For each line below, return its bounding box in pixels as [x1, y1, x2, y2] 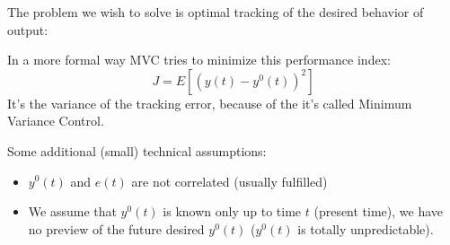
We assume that [28, 202, 117, 221]
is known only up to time [163, 202, 302, 221]
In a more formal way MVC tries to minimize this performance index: [7, 50, 391, 69]
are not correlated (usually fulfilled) [131, 171, 328, 190]
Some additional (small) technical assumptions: [7, 141, 267, 160]
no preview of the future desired [28, 219, 205, 238]
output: [7, 20, 49, 39]
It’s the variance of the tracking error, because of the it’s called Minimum [7, 93, 412, 112]
